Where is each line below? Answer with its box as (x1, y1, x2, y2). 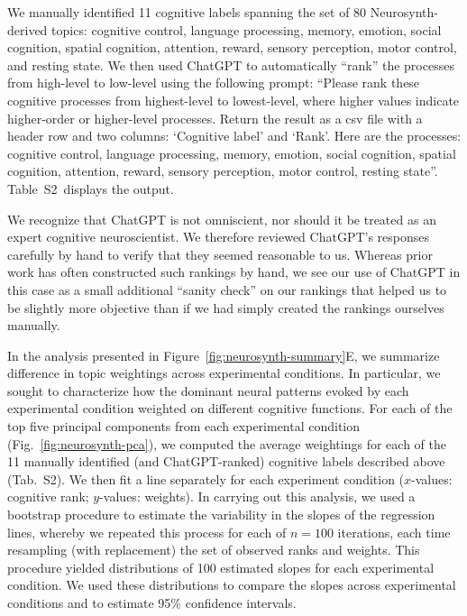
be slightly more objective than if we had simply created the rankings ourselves (7, 298, 444, 317)
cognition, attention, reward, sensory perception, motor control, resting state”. (7, 161, 438, 180)
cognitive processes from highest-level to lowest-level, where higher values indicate (7, 90, 460, 109)
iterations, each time (337, 522, 451, 541)
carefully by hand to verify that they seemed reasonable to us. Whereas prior (7, 244, 433, 263)
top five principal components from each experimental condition (7, 417, 361, 436)
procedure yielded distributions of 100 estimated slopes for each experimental (7, 557, 435, 576)
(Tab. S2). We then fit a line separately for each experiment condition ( (7, 469, 405, 488)
